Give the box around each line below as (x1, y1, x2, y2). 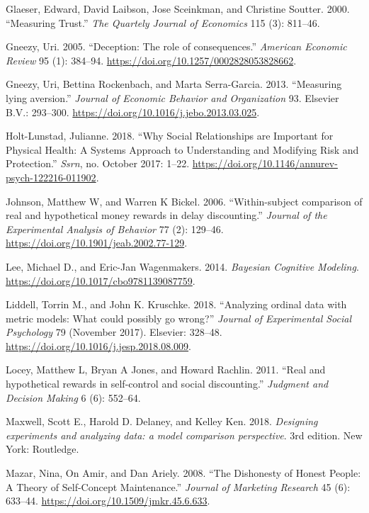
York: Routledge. (6, 441, 79, 456)
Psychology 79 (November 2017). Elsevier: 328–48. (6, 325, 222, 339)
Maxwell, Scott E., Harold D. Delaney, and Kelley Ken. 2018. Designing (6, 414, 318, 429)
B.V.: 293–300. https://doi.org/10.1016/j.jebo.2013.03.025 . (6, 104, 260, 119)
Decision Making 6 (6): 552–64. (6, 390, 141, 405)
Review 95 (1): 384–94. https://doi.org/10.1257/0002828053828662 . (6, 52, 297, 67)
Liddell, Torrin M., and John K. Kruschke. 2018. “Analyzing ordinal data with (6, 297, 347, 312)
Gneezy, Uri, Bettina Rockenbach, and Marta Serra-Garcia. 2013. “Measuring (6, 77, 342, 91)
